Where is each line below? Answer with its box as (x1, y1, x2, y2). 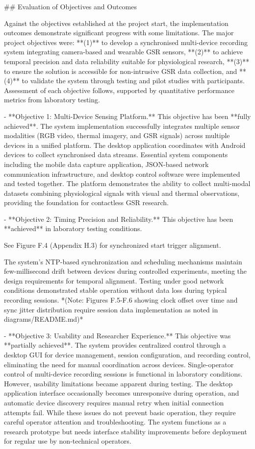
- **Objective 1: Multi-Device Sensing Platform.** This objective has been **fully (4, 111, 251, 121)
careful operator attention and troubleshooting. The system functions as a (4, 417, 227, 427)
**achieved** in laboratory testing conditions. (4, 223, 142, 234)
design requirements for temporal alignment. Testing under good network (4, 275, 224, 285)
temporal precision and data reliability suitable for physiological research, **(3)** (4, 56, 250, 66)
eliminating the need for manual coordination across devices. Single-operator (4, 359, 234, 369)
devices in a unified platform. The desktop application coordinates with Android (4, 140, 246, 150)
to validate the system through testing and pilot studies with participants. (22, 75, 245, 86)
